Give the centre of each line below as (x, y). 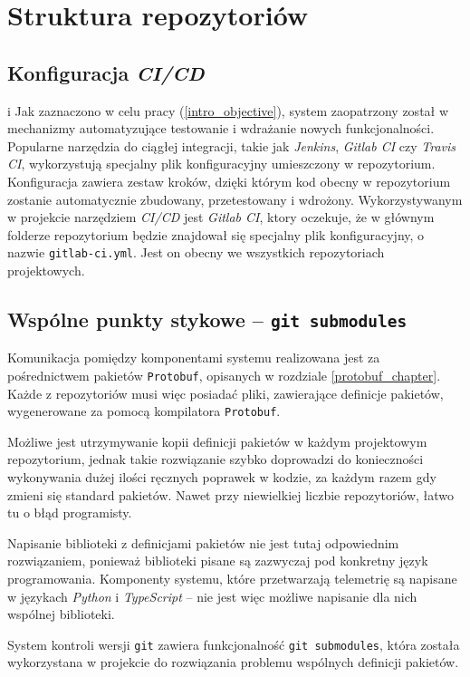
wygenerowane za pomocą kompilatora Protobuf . (144, 411)
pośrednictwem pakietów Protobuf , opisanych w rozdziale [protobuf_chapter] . (224, 375)
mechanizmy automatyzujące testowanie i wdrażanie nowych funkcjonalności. (221, 128)
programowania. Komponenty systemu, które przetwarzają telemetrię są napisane (232, 579)
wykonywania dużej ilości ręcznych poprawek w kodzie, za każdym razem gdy (222, 477)
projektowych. (46, 270)
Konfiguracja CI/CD (106, 72)
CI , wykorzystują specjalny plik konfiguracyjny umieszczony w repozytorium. (221, 164)
